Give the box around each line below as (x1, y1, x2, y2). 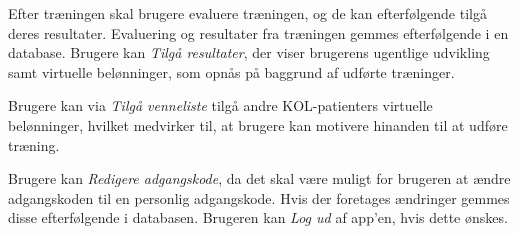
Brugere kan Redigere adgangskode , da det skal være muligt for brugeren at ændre (8, 168, 511, 189)
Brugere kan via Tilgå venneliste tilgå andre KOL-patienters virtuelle (8, 95, 433, 116)
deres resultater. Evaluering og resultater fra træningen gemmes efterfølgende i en (8, 22, 509, 43)
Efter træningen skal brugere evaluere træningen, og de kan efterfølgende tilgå (8, 3, 487, 23)
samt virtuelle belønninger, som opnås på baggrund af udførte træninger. (8, 61, 455, 82)
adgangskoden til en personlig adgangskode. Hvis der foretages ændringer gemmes (8, 187, 510, 208)
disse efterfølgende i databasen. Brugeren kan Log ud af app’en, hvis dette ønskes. (8, 207, 508, 228)
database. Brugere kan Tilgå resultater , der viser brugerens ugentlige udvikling (8, 42, 490, 63)
